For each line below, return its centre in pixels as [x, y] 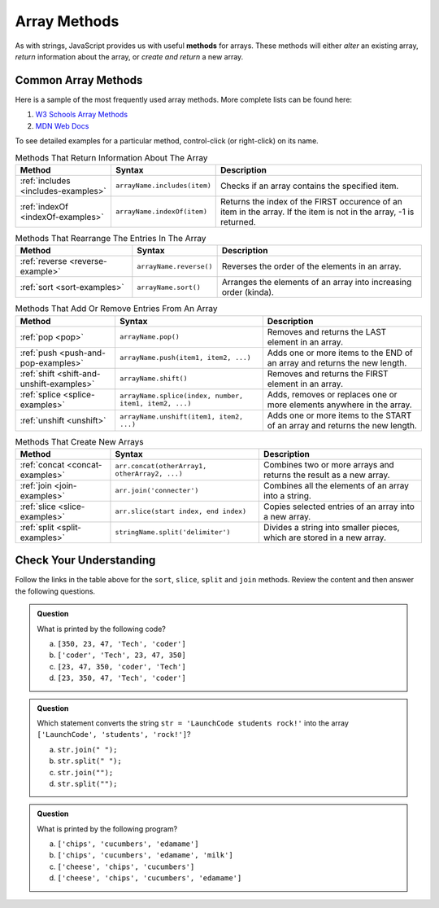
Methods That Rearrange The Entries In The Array [111, 238]
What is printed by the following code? [102, 629]
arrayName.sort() [169, 287]
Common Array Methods [79, 80]
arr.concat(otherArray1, [161, 465]
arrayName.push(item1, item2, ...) [185, 358]
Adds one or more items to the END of [340, 353]
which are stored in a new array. [324, 537]
